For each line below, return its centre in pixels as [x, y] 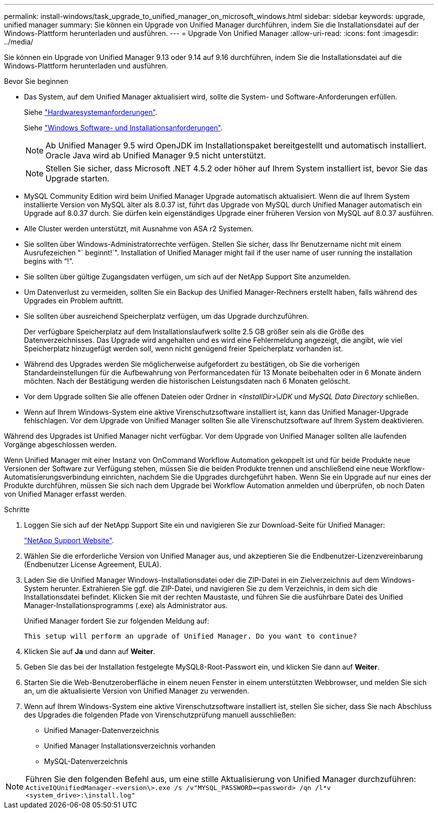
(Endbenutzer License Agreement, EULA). [93, 564]
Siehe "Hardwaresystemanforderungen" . [91, 112]
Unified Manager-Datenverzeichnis [101, 730]
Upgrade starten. [77, 178]
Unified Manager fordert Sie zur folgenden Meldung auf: [117, 621]
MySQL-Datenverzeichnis [86, 761]
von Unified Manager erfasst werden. [65, 494]
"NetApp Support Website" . [69, 540]
